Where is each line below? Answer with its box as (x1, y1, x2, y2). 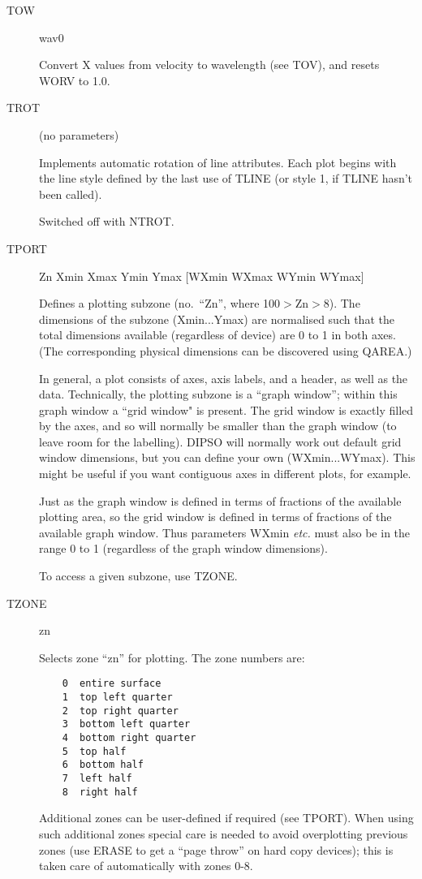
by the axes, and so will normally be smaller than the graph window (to (39, 417, 397, 434)
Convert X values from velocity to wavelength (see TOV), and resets (39, 56, 380, 73)
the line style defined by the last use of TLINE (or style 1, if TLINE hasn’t (39, 170, 413, 187)
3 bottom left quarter (62, 718, 191, 730)
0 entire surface (62, 678, 161, 690)
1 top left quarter (62, 692, 173, 704)
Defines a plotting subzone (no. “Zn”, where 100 (39, 295, 281, 312)
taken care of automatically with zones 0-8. (39, 857, 253, 874)
